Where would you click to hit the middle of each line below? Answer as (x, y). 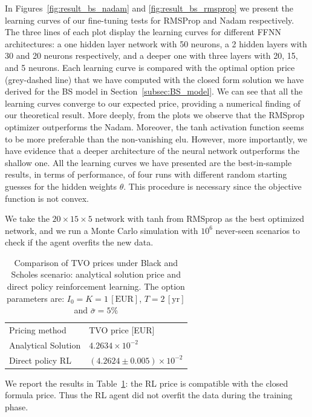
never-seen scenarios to (258, 230)
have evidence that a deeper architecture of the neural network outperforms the (152, 151)
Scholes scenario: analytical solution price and (96, 274)
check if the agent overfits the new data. (79, 242)
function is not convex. (47, 198)
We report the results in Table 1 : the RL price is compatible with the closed (147, 383)
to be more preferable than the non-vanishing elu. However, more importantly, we (156, 138)
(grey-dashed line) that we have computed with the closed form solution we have (154, 79)
